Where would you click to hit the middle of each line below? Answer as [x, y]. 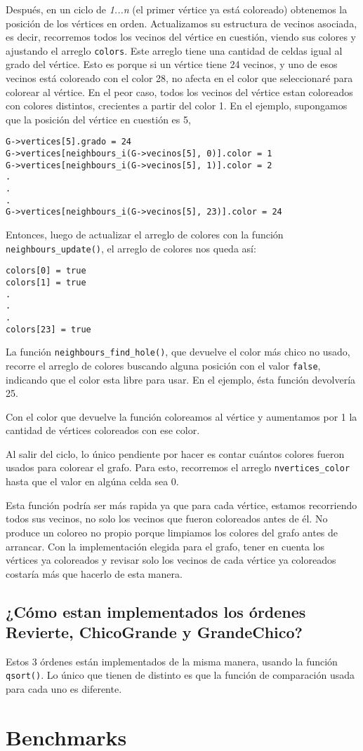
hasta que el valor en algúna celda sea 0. [92, 481]
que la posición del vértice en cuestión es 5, [98, 119]
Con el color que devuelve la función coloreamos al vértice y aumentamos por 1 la [181, 416]
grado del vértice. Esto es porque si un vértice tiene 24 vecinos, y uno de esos [172, 64]
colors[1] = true [46, 282]
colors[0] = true [46, 271]
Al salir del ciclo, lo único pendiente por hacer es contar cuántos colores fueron [175, 453]
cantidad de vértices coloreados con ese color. [103, 430]
